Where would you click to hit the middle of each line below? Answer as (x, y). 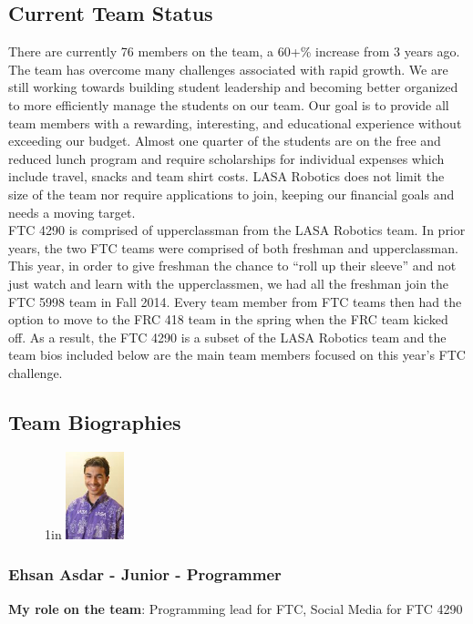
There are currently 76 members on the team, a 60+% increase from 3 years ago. (234, 51)
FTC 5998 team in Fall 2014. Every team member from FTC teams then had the (235, 301)
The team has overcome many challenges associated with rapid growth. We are (228, 69)
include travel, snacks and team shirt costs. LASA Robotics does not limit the (226, 176)
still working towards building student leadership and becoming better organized (233, 87)
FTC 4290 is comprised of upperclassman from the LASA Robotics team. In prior (237, 230)
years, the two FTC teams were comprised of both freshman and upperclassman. (233, 247)
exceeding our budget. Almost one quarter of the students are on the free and (225, 141)
